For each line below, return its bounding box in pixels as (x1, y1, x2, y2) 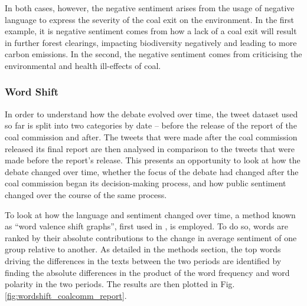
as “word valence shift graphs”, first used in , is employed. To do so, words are (5, 220, 288, 232)
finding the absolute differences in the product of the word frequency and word (5, 266, 290, 278)
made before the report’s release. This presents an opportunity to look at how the (5, 154, 301, 166)
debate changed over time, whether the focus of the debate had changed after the (5, 165, 299, 177)
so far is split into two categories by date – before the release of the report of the (5, 119, 297, 131)
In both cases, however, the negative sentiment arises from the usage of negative (5, 2, 295, 14)
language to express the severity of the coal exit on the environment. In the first (5, 13, 295, 25)
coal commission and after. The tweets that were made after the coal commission (5, 130, 298, 143)
